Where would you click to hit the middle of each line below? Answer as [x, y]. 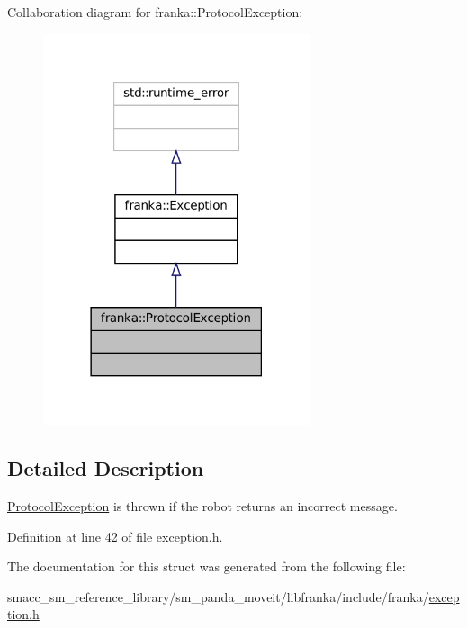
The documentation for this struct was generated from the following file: [207, 566]
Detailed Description [106, 468]
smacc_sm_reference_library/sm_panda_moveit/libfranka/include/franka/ [218, 596]
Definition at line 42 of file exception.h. [115, 536]
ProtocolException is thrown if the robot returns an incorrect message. [202, 506]
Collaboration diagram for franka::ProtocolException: [155, 12]
